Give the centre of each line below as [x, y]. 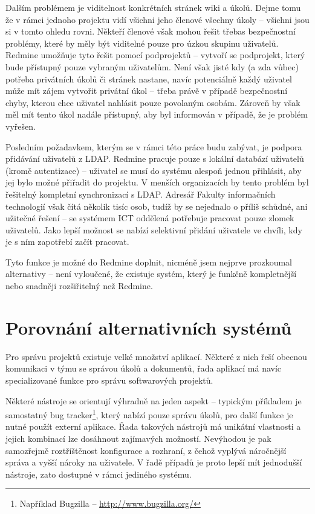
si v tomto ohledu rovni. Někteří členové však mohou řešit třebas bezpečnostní [151, 31]
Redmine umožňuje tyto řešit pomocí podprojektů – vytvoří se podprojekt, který [155, 55]
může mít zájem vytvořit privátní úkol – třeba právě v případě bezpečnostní [147, 91]
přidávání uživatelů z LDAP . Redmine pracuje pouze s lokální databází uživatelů [155, 159]
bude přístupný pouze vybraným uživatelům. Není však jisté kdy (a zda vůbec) [152, 66]
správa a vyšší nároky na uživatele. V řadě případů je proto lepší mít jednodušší [154, 462]
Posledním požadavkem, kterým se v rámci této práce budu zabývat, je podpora [154, 146]
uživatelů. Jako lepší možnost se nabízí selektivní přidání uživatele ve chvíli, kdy [154, 229]
